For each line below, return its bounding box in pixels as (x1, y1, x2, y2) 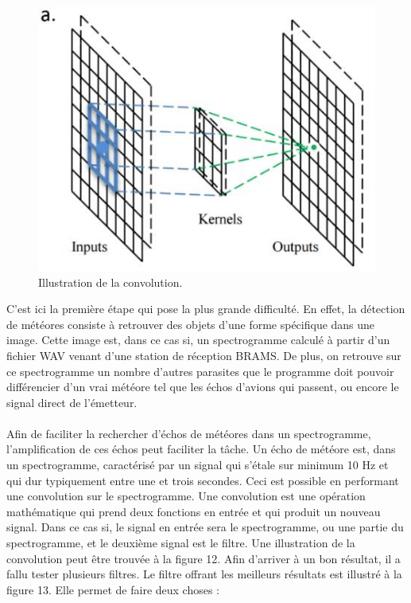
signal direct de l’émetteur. (6, 394, 138, 410)
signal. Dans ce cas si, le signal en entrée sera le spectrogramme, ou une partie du (6, 519, 404, 535)
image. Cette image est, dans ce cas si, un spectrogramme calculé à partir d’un (6, 331, 390, 348)
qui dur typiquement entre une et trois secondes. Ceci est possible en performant (6, 472, 399, 488)
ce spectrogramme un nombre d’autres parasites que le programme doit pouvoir (6, 362, 394, 379)
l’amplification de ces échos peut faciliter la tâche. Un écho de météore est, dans (6, 441, 396, 457)
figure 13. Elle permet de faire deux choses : (6, 581, 220, 597)
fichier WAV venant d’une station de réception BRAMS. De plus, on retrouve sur (6, 347, 401, 363)
